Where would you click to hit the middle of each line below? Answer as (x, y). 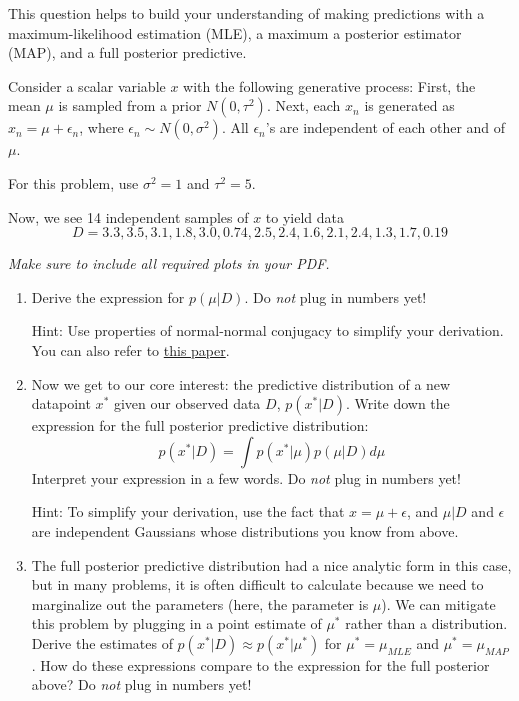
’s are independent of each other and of (385, 127)
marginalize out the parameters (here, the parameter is (200, 603)
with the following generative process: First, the (329, 85)
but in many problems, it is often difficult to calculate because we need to (257, 584)
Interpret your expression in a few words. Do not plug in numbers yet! (246, 477)
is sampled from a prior (130, 105)
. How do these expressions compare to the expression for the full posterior (260, 664)
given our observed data (187, 403)
